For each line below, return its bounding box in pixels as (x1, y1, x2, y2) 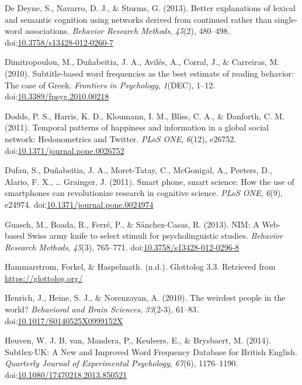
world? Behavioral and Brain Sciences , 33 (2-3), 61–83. (5, 303, 199, 315)
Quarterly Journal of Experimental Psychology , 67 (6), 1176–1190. (5, 357, 238, 369)
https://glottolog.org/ (5, 271, 83, 284)
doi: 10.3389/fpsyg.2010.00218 (5, 90, 109, 102)
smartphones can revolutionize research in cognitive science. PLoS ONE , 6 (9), (5, 187, 283, 199)
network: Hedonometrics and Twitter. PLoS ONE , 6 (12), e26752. (5, 132, 237, 145)
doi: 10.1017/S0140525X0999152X (5, 314, 123, 326)
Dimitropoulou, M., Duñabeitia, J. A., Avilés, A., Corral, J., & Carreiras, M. (5, 56, 280, 68)
